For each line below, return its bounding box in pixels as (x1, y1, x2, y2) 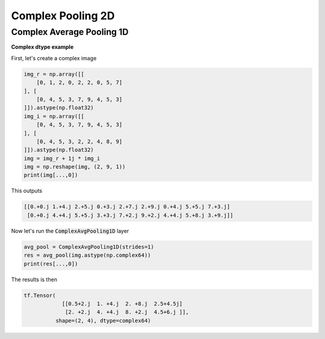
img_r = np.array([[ (23, 70, 84, 78)
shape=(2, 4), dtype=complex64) (55, 317, 151, 324)
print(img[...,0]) (23, 172, 78, 179)
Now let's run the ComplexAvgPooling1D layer (11, 227, 129, 234)
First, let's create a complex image (11, 54, 97, 61)
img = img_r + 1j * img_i (23, 155, 101, 162)
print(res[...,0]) (23, 260, 78, 267)
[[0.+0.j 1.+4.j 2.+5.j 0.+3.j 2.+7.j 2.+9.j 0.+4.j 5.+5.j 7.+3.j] (23, 204, 231, 210)
